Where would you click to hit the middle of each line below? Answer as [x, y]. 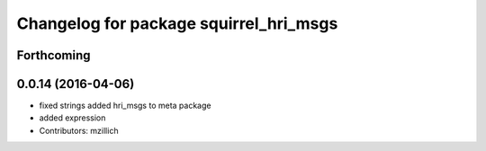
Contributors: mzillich [79, 130]
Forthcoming [54, 55]
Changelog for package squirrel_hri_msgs [177, 23]
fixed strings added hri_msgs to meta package [125, 106]
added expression [72, 118]
